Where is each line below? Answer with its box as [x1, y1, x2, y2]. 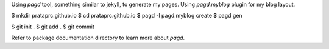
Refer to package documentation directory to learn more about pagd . [11, 34, 185, 42]
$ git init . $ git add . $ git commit [11, 23, 94, 30]
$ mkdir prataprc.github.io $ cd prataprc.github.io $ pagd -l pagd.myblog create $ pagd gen [11, 12, 243, 19]
